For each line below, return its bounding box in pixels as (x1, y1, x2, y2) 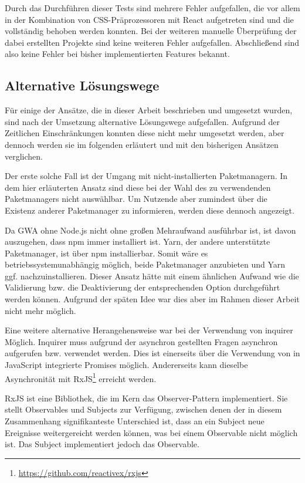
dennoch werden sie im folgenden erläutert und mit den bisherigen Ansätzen (5, 138, 279, 150)
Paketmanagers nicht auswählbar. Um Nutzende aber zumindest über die (5, 192, 267, 205)
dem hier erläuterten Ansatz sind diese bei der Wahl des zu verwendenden (5, 181, 271, 193)
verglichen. (5, 150, 43, 162)
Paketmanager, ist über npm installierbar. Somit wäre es (5, 246, 208, 259)
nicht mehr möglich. (5, 304, 76, 316)
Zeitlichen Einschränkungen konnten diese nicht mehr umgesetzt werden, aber (5, 127, 284, 139)
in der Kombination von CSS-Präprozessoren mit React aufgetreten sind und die (5, 13, 294, 25)
